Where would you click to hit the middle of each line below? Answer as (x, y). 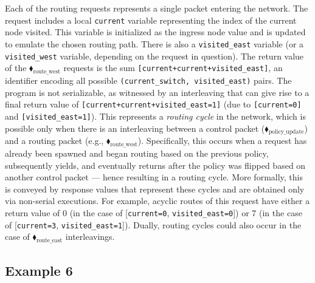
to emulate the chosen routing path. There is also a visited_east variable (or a (154, 43)
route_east (49, 241)
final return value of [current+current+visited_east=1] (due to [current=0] (153, 104)
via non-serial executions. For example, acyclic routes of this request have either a (157, 201)
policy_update (286, 132)
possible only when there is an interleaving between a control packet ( (135, 128)
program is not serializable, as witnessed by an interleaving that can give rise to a (157, 92)
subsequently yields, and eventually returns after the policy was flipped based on (155, 165)
